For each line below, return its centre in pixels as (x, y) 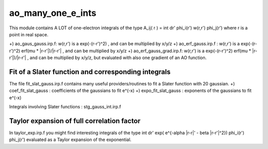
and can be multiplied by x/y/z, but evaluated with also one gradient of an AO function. (118, 58)
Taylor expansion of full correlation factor (75, 121)
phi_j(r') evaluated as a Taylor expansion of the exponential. (70, 140)
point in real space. (29, 34)
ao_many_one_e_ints (53, 13)
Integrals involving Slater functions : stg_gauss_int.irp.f (65, 107)
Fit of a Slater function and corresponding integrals (90, 72)
